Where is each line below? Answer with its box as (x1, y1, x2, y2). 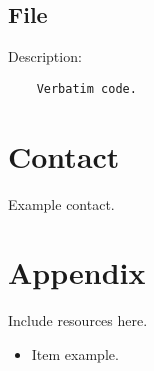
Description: (8, 46, 82, 67)
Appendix (8, 252, 146, 293)
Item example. (31, 343, 119, 364)
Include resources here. (8, 310, 148, 331)
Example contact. (8, 193, 115, 214)
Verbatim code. (36, 81, 137, 96)
